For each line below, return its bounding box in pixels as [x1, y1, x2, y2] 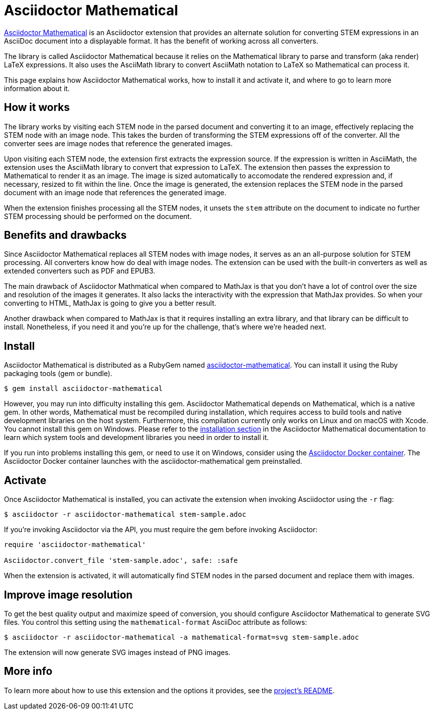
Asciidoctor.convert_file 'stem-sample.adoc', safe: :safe [4, 556, 238, 565]
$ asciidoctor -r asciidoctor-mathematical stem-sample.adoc [4, 510, 246, 519]
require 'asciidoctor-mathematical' [4, 541, 146, 549]
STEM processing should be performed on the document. [4, 212, 192, 220]
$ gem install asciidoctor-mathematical [4, 384, 163, 393]
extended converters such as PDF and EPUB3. [4, 267, 156, 275]
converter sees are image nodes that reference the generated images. [4, 139, 233, 148]
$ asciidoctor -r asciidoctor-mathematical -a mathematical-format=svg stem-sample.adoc [4, 633, 359, 641]
